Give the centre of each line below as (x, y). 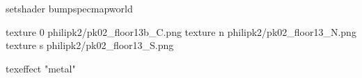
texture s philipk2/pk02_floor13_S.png (90, 45)
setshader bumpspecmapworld (69, 8)
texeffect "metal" (41, 68)
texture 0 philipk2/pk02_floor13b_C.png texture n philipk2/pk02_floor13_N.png (181, 31)
